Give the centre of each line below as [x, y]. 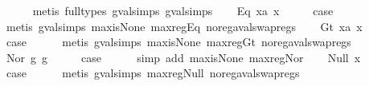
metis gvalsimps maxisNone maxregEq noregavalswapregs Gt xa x [184, 26]
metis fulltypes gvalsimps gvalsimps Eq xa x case [183, 10]
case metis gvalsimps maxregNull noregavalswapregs [153, 73]
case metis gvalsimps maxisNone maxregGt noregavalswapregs [178, 42]
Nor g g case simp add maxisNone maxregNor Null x [183, 57]
